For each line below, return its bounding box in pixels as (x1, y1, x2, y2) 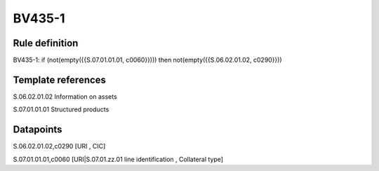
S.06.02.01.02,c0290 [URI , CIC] (13, 142, 106, 151)
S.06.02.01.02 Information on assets (13, 92, 117, 101)
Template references (13, 74, 107, 85)
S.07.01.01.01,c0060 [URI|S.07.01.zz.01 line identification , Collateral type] (13, 155, 224, 163)
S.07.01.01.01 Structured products (13, 105, 109, 114)
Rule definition (13, 37, 79, 49)
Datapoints (13, 123, 62, 136)
